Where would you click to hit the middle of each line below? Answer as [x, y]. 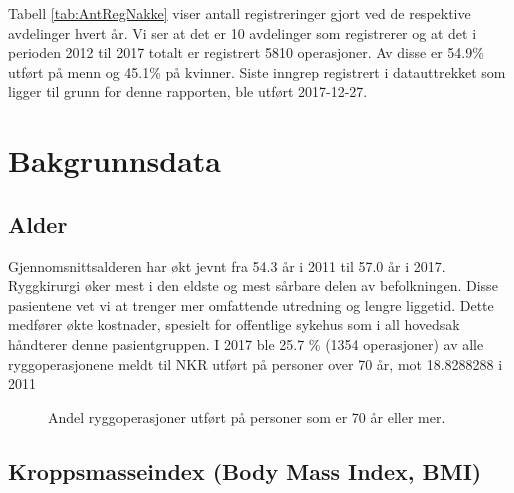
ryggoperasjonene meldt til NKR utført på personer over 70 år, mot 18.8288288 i [255, 363]
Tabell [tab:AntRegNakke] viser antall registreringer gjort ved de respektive [239, 13]
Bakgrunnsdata [115, 160]
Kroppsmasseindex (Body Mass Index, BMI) [245, 470]
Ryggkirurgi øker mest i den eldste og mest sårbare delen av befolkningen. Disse [253, 285]
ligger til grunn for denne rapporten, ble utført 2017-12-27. [188, 91]
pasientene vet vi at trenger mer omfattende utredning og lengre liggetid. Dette [251, 304]
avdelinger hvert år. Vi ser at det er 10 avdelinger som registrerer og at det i [242, 32]
